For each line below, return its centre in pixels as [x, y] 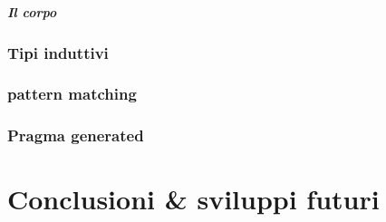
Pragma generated [76, 135]
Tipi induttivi [58, 52]
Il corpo [32, 11]
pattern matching [72, 94]
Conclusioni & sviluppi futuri [193, 199]
